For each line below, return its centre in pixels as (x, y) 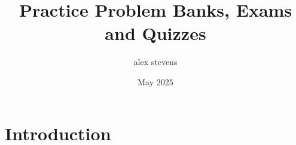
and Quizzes (155, 33)
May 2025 (155, 81)
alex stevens (155, 62)
